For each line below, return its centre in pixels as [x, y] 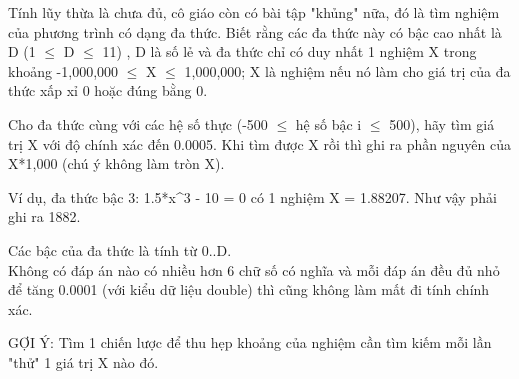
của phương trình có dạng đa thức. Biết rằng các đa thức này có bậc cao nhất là [255, 31]
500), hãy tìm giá [442, 123]
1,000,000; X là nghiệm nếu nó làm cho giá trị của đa [347, 70]
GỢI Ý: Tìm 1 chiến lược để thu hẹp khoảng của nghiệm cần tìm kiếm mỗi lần [250, 342]
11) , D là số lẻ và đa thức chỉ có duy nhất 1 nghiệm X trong [289, 51]
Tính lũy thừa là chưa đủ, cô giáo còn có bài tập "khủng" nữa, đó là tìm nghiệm [254, 12]
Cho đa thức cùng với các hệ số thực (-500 [138, 123]
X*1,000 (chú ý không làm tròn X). [116, 163]
